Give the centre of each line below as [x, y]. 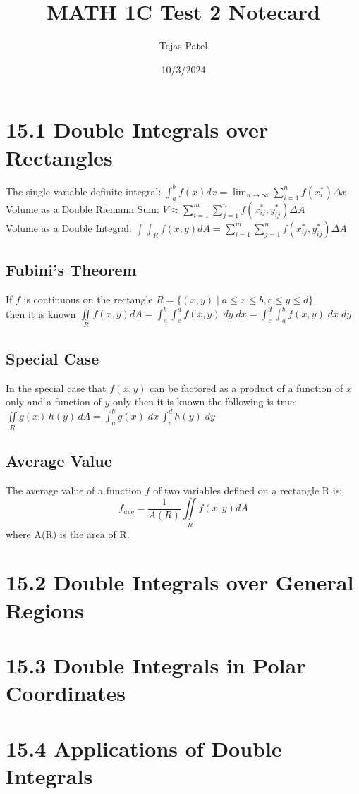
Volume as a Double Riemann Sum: [83, 208]
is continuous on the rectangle [88, 299]
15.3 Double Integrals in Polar [156, 665]
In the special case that [56, 387]
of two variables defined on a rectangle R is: [248, 490]
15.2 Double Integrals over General [180, 582]
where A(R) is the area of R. [68, 533]
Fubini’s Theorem [71, 270]
